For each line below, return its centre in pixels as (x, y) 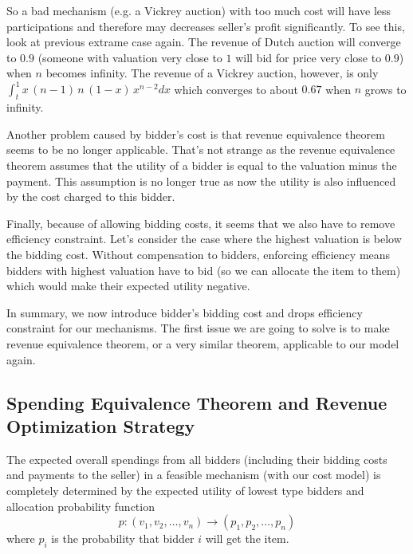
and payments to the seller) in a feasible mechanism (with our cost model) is (194, 475)
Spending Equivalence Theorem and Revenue (197, 402)
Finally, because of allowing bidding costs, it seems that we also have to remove (201, 223)
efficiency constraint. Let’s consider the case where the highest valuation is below (204, 239)
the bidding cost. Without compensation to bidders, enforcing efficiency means (199, 255)
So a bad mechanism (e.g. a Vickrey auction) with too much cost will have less (199, 10)
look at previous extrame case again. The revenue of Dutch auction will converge (204, 42)
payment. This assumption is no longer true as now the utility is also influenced (201, 181)
